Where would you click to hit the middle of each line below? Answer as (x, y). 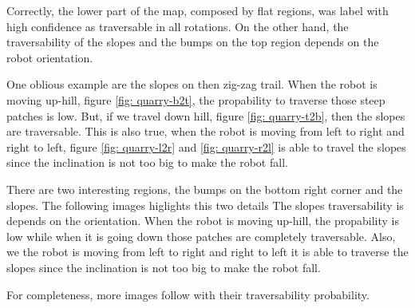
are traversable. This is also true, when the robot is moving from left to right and (206, 131)
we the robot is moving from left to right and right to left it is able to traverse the (207, 252)
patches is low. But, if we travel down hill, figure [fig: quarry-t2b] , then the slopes (206, 115)
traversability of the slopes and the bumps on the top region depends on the (193, 42)
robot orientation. (50, 57)
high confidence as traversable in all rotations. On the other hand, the (178, 26)
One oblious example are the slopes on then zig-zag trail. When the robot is (192, 84)
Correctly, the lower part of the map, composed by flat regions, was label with (198, 10)
